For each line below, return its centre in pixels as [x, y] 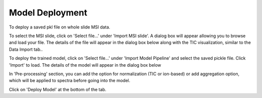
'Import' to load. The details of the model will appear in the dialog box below [85, 65]
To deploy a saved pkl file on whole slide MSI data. [60, 27]
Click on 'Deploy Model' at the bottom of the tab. [58, 89]
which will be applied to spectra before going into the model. [70, 81]
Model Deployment [48, 13]
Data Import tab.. [26, 49]
